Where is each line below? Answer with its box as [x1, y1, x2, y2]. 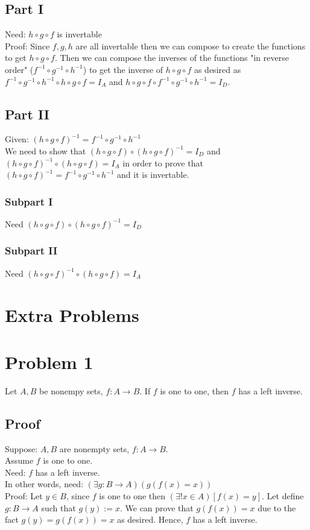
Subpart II [5, 243, 58, 258]
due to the [258, 501, 296, 514]
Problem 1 [5, 349, 93, 374]
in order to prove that [122, 156, 203, 169]
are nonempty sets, [59, 442, 130, 455]
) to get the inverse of [83, 63, 163, 75]
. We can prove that [119, 501, 194, 514]
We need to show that [5, 144, 86, 157]
